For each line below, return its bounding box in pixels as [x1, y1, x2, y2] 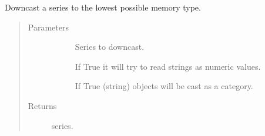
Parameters [28, 21, 69, 33]
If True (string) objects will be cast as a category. [75, 80, 253, 92]
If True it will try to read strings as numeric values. [75, 60, 261, 72]
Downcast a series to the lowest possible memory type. [5, 1, 201, 13]
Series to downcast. [75, 40, 145, 53]
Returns [28, 99, 57, 111]
